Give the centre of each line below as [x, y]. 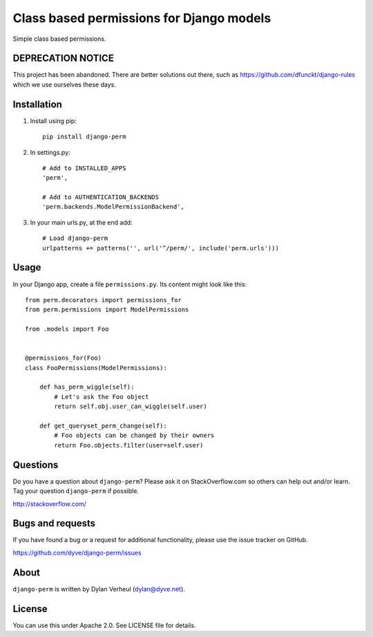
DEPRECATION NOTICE [63, 58]
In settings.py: [50, 152]
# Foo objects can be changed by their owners [134, 435]
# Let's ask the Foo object [102, 397]
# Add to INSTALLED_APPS [84, 168]
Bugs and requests [54, 523]
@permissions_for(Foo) [64, 358]
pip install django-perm [84, 137]
